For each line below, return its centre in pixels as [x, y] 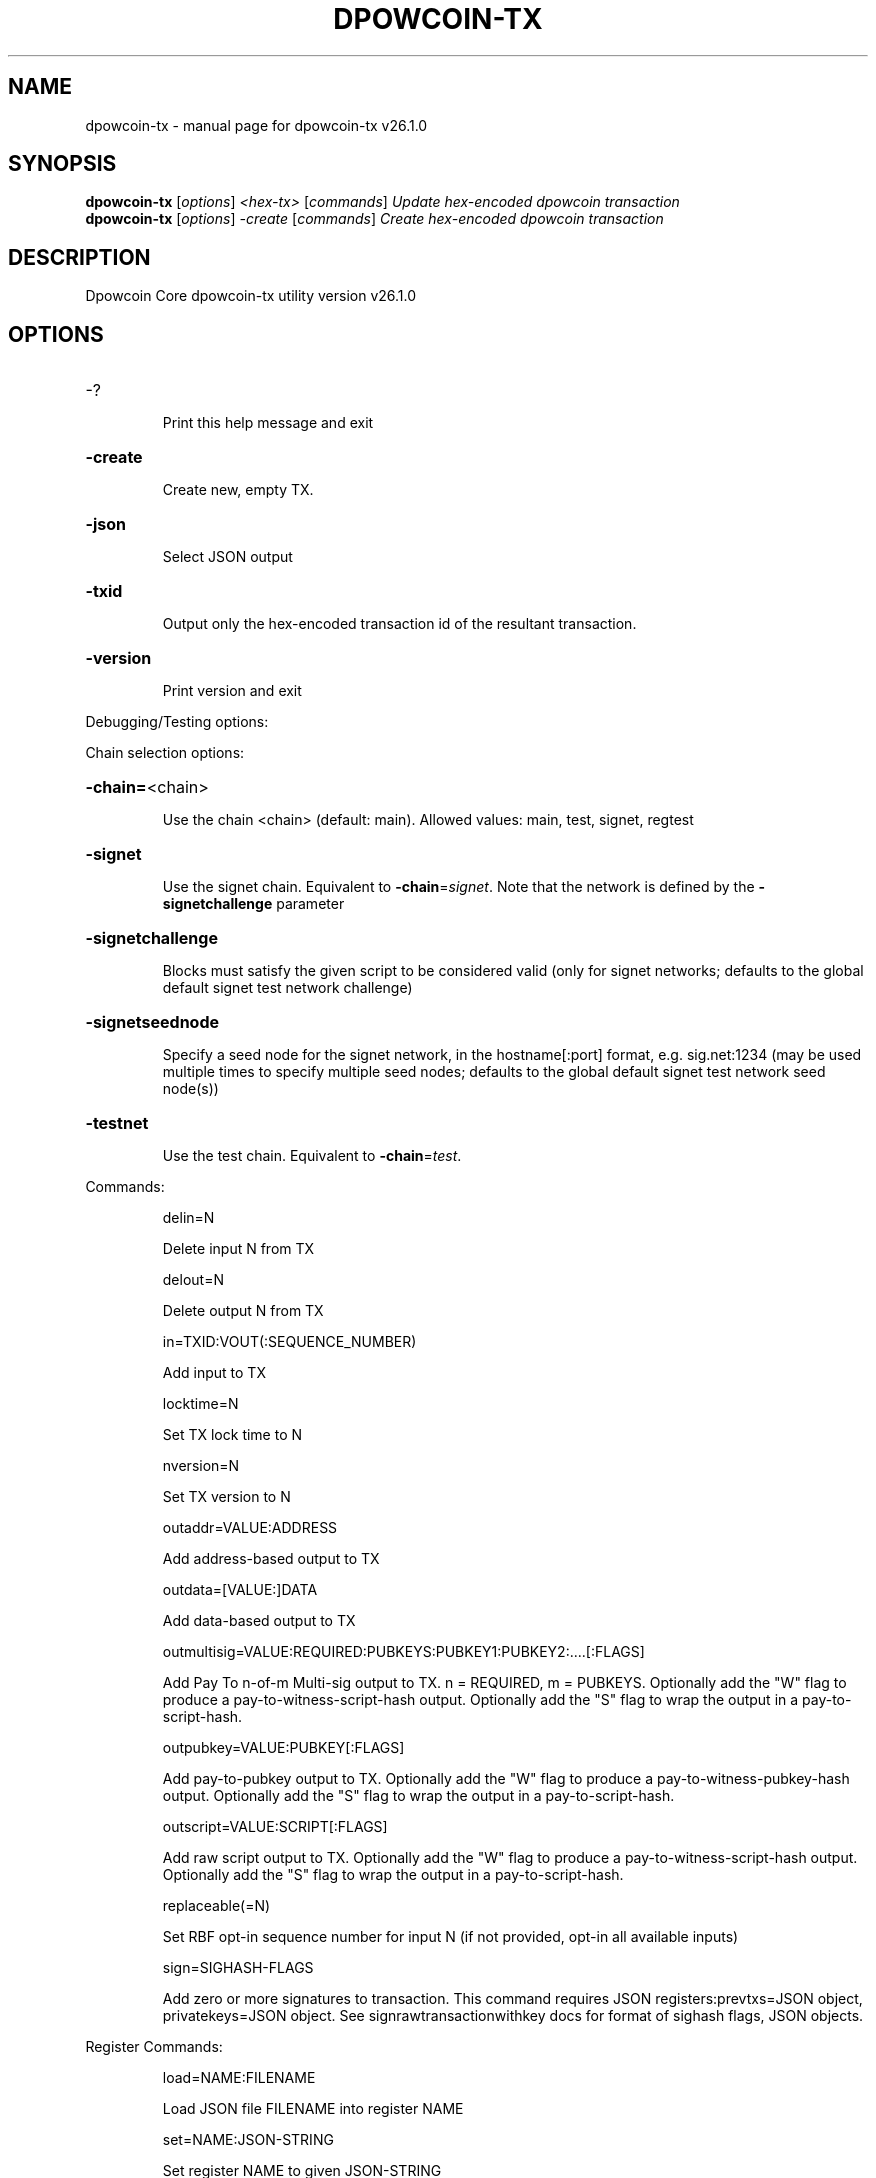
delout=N [193, 1280]
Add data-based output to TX [259, 1621]
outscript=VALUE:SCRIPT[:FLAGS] [275, 1827]
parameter [310, 904]
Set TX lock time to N [232, 1435]
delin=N [188, 1218]
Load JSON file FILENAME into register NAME [313, 2109]
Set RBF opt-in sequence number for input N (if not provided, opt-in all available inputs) [450, 1937]
